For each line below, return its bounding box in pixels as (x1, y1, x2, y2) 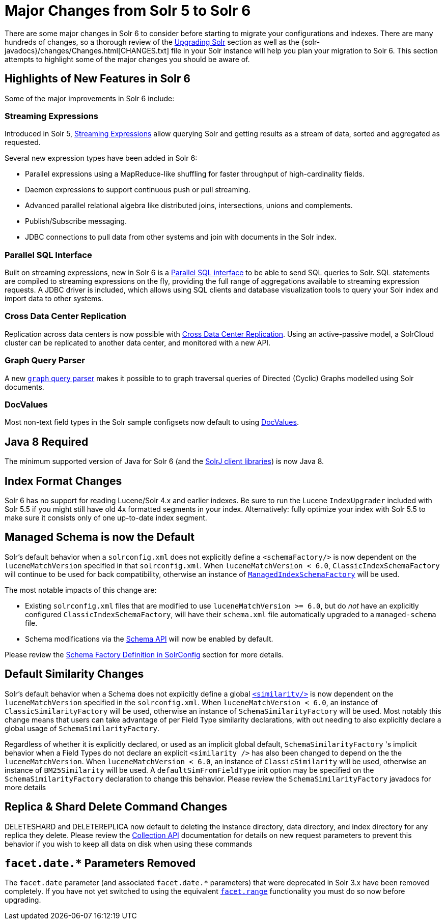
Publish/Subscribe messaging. (25, 217, 127, 226)
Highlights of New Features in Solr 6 (5, 72, 190, 85)
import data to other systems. (5, 294, 103, 303)
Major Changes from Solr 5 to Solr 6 (5, 2, 251, 19)
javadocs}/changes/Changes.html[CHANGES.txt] (5, 46, 169, 55)
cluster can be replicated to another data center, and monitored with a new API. (5, 338, 271, 347)
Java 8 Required (5, 435, 89, 448)
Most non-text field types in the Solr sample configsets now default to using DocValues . (5, 418, 299, 427)
